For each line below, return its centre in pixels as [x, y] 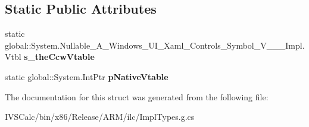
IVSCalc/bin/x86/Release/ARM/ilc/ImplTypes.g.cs [100, 117]
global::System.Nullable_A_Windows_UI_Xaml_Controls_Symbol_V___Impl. [155, 45]
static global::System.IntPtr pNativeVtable [87, 76]
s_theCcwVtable [59, 57]
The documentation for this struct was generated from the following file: [137, 96]
